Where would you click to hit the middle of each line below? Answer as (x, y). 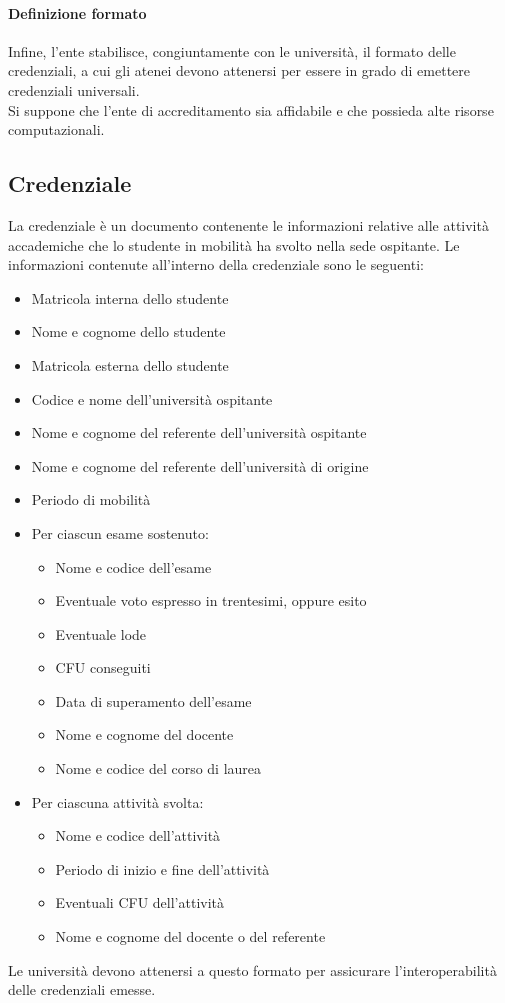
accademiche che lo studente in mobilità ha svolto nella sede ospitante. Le (234, 244)
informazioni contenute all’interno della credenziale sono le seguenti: (216, 264)
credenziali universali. (74, 89)
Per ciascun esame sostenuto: (120, 532)
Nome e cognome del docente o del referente (190, 936)
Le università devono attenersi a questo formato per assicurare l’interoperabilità (252, 969)
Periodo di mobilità (91, 499)
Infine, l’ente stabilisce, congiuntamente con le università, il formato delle (232, 50)
